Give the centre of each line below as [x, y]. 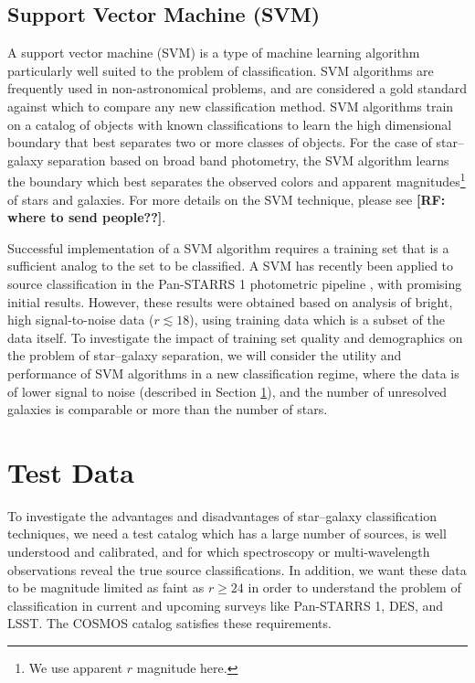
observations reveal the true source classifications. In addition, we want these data [237, 569]
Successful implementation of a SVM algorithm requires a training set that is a [228, 247]
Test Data [71, 471]
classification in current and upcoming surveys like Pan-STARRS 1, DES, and [226, 605]
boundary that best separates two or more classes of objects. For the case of [220, 142]
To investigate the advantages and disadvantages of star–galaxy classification [222, 515]
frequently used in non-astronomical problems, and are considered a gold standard [237, 88]
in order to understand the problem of [354, 587]
